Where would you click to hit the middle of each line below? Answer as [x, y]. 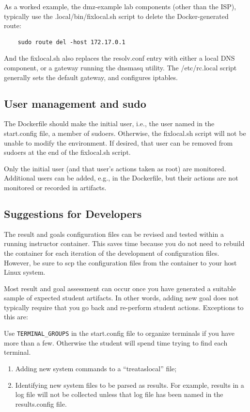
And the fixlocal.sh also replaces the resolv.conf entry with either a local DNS [119, 58]
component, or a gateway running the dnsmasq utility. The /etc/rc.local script [120, 67]
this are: [16, 317]
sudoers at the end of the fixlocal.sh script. [67, 152]
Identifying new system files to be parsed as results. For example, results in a [130, 385]
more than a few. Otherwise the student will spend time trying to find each [116, 342]
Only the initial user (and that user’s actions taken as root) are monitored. [115, 168]
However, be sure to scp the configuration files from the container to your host [120, 262]
